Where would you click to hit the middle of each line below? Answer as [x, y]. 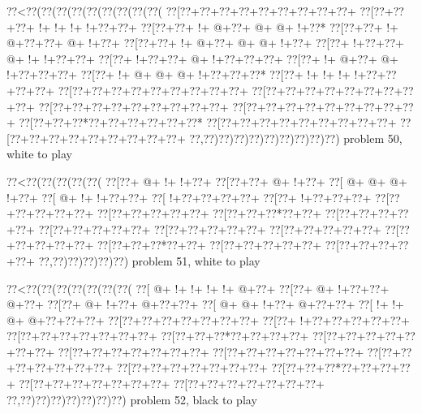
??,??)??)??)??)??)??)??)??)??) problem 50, [296, 138]
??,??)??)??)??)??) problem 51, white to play [149, 260]
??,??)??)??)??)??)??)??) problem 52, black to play [132, 399]
